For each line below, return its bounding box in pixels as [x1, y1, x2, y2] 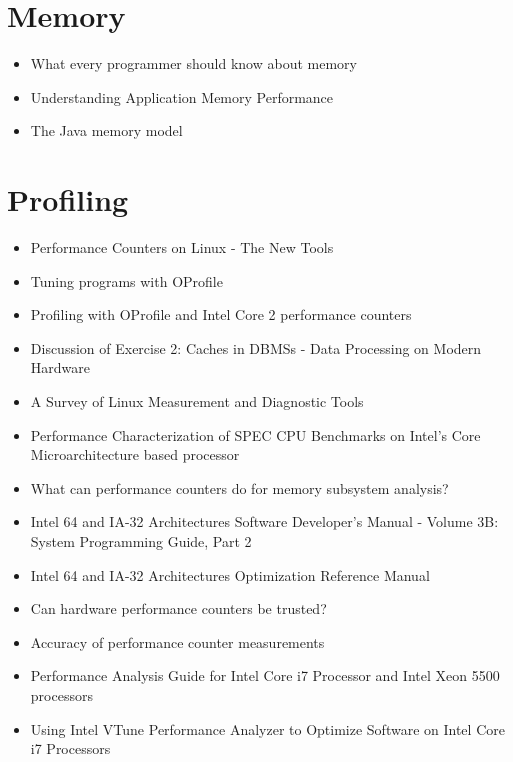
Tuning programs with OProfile [30, 270, 223, 291]
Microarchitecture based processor [30, 444, 240, 465]
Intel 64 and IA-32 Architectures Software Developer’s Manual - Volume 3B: [30, 511, 499, 532]
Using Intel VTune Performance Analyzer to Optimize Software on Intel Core [30, 718, 505, 739]
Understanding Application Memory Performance [30, 86, 334, 107]
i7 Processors [30, 738, 111, 759]
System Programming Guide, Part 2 [30, 530, 252, 551]
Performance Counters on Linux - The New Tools [30, 237, 334, 258]
